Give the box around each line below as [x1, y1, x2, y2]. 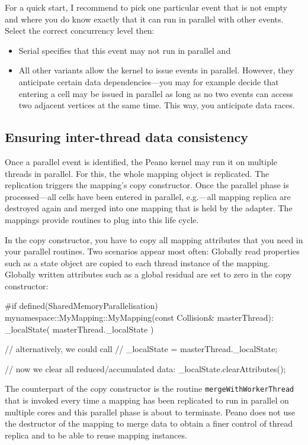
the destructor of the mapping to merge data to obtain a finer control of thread [5, 417, 293, 430]
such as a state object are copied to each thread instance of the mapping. [5, 256, 270, 269]
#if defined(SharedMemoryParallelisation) [5, 299, 158, 312]
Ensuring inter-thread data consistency [5, 128, 249, 146]
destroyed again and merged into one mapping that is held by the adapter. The [5, 202, 293, 214]
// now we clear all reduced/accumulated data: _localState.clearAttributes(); [5, 362, 286, 375]
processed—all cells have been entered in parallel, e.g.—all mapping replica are [5, 190, 291, 202]
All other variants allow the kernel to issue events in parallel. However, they [18, 64, 294, 76]
